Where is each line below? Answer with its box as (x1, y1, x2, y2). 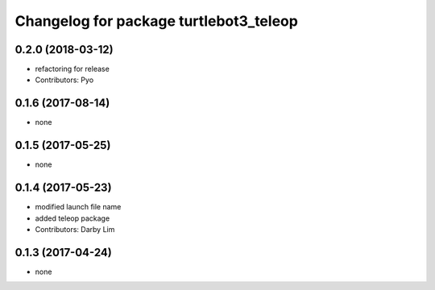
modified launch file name (35, 202, 122, 212)
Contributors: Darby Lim (35, 224, 115, 234)
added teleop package (35, 213, 110, 223)
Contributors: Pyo (35, 75, 94, 85)
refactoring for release (35, 64, 110, 74)
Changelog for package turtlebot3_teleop (14, 12, 298, 30)
